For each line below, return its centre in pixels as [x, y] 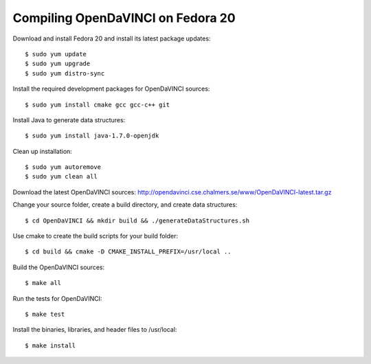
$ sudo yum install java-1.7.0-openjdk [92, 136]
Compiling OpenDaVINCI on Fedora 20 [124, 18]
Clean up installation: [42, 151]
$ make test [45, 314]
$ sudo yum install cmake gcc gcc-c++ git [98, 104]
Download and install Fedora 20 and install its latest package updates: [112, 38]
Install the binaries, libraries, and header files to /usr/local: [95, 330]
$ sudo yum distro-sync [65, 73]
